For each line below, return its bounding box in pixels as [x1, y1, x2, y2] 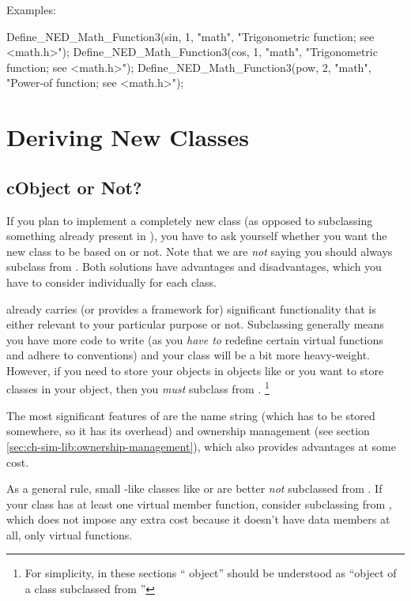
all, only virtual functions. [6, 526, 133, 543]
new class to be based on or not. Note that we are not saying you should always [6, 242, 393, 259]
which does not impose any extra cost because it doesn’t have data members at [6, 511, 390, 528]
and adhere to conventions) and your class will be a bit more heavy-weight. [6, 347, 370, 363]
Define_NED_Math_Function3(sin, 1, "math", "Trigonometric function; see [6, 28, 375, 44]
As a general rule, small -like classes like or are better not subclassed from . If [6, 480, 383, 497]
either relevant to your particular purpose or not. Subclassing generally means [6, 316, 384, 332]
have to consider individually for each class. [6, 273, 217, 290]
